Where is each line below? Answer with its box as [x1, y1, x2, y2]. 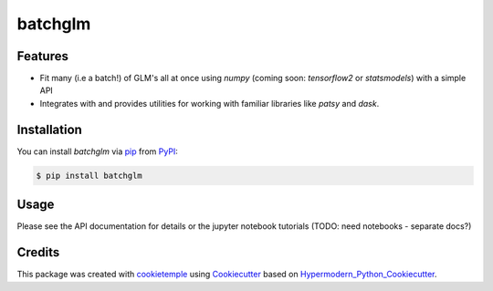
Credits [16, 244, 60, 260]
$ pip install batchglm [36, 170, 143, 181]
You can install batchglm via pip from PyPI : [16, 146, 178, 157]
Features [16, 48, 68, 64]
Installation [16, 121, 82, 137]
